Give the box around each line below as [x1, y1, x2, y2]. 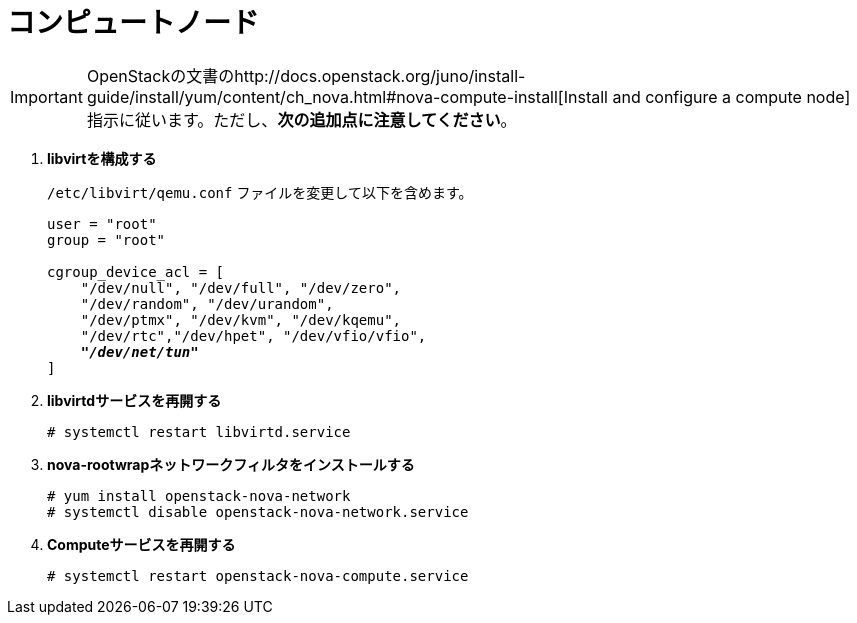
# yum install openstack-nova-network [47, 487, 351, 504]
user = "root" [47, 215, 157, 232]
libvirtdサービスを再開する [47, 391, 222, 409]
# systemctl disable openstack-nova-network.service [47, 503, 469, 520]
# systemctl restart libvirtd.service [47, 423, 351, 440]
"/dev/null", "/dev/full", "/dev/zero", [80, 279, 402, 296]
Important [10, 86, 83, 107]
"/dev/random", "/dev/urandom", [80, 295, 334, 312]
